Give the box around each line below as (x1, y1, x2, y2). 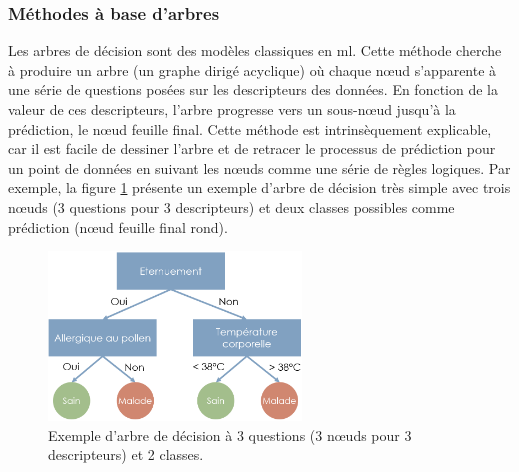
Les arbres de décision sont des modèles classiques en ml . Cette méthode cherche (8, 40, 502, 61)
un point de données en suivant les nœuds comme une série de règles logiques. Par (8, 157, 511, 178)
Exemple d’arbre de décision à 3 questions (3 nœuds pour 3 (48, 424, 412, 445)
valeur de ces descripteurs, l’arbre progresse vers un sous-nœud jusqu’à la (8, 99, 456, 119)
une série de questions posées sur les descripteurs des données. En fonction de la (8, 79, 498, 100)
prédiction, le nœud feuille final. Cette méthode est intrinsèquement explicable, (8, 118, 492, 139)
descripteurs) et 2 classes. (48, 444, 204, 465)
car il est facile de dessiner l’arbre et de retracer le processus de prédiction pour (8, 138, 496, 159)
